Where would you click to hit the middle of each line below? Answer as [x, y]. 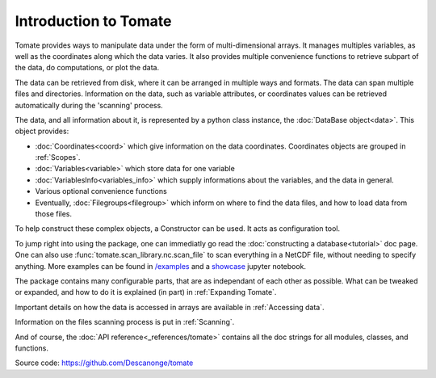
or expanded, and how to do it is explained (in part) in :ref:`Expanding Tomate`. [146, 292]
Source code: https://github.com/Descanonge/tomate [104, 363]
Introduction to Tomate [93, 21]
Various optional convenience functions [101, 191]
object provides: [42, 131]
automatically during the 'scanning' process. [89, 105]
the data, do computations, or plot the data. [87, 68]
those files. [54, 214]
